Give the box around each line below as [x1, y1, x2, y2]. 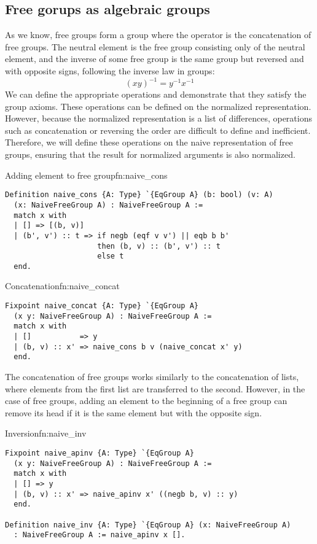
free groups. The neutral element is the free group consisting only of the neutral [5, 40, 305, 53]
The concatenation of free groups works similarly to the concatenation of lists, [5, 370, 299, 383]
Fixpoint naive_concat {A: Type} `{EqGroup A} [5, 301, 198, 311]
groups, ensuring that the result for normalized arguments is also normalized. [5, 148, 295, 161]
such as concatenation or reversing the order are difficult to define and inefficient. [5, 123, 311, 136]
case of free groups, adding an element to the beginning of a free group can [5, 394, 288, 407]
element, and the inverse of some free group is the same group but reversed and [5, 52, 304, 65]
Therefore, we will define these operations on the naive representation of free [5, 136, 293, 149]
